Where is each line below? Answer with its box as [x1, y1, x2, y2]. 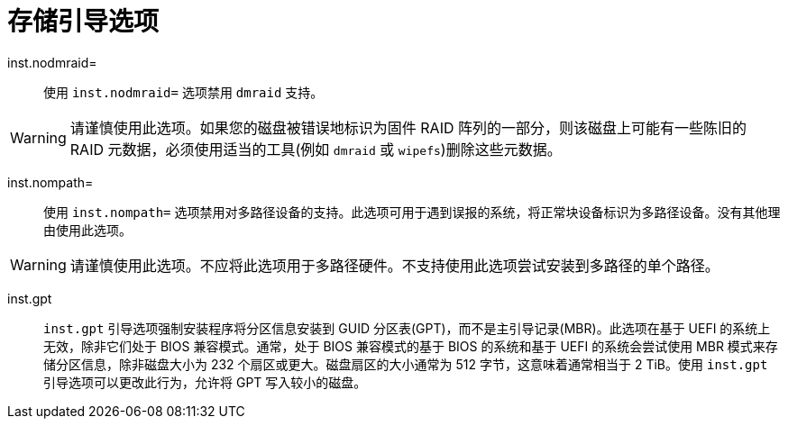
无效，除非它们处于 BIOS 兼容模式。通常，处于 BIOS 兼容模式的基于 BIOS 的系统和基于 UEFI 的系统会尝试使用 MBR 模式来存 [43, 338, 778, 354]
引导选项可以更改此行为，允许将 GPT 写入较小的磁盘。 [43, 374, 367, 390]
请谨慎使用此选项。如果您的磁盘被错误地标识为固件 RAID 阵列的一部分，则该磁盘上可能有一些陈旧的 [69, 118, 747, 137]
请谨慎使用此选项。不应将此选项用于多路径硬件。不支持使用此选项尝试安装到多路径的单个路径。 [69, 256, 719, 275]
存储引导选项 [7, 6, 160, 37]
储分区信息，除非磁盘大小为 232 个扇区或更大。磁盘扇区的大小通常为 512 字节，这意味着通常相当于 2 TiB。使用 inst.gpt [43, 356, 768, 372]
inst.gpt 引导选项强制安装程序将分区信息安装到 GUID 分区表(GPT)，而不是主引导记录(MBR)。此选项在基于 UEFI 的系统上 [43, 320, 771, 336]
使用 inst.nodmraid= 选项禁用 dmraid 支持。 [43, 84, 324, 100]
